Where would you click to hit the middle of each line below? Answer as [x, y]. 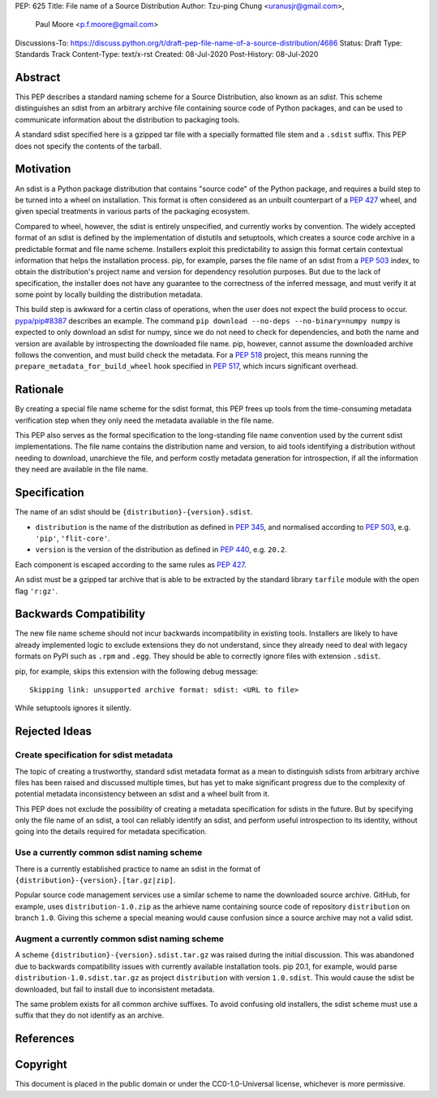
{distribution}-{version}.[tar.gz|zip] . [95, 880]
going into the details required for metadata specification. [111, 831]
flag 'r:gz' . [36, 591]
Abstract [38, 77]
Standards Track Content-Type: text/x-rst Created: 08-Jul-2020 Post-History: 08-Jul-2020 [167, 54]
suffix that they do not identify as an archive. [90, 1015]
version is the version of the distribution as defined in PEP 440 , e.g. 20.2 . [161, 549]
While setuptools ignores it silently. [73, 708]
